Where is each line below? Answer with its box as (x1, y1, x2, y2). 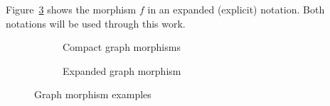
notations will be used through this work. (6, 16, 186, 30)
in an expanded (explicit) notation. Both (147, 2, 325, 16)
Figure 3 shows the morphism (6, 2, 137, 16)
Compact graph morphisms (63, 40, 181, 54)
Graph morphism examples (34, 87, 151, 102)
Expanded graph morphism (63, 63, 181, 78)
